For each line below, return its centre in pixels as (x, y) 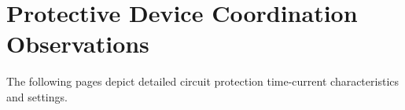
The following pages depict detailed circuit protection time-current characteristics (202, 81)
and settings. (37, 96)
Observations (78, 44)
